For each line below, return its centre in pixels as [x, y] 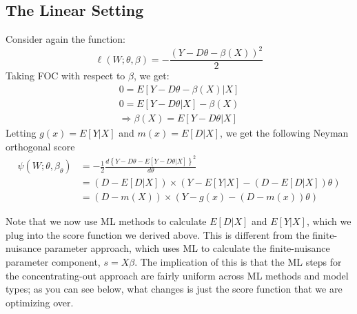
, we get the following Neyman [284, 133]
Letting [21, 133]
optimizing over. [40, 302]
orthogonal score [40, 146]
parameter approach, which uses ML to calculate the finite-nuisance [187, 248]
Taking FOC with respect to [65, 76]
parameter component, [53, 261]
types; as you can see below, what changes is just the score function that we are [174, 289]
